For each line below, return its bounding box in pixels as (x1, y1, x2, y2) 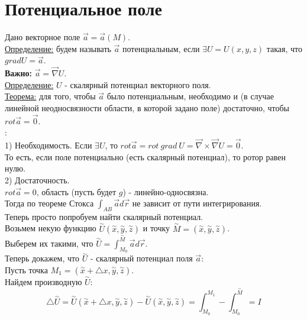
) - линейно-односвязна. (122, 185, 209, 198)
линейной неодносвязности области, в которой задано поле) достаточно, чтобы (5, 101, 289, 114)
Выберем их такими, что (5, 237, 93, 249)
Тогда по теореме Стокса (5, 197, 94, 209)
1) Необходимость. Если (5, 139, 92, 151)
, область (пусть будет (36, 185, 117, 198)
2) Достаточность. (5, 173, 70, 186)
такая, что (266, 42, 302, 54)
